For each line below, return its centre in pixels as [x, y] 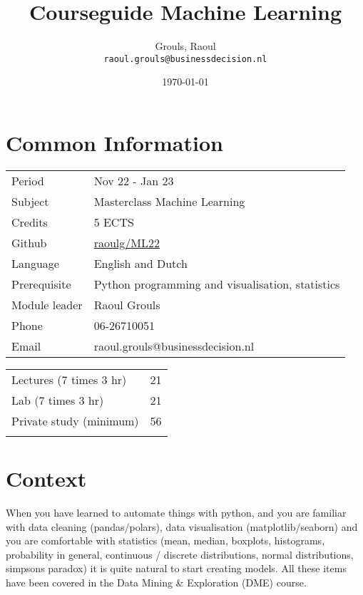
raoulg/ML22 [127, 242]
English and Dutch [140, 263]
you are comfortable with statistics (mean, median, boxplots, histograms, [165, 540]
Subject [30, 201]
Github [29, 242]
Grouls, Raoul [185, 46]
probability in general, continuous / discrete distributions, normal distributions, [180, 554]
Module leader [47, 304]
